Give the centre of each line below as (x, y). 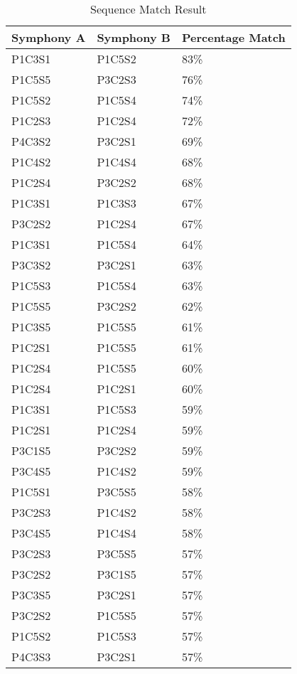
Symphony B (134, 37)
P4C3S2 (31, 141)
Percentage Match (233, 37)
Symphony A (49, 37)
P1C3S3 (117, 203)
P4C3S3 (31, 657)
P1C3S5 (31, 327)
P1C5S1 (31, 492)
